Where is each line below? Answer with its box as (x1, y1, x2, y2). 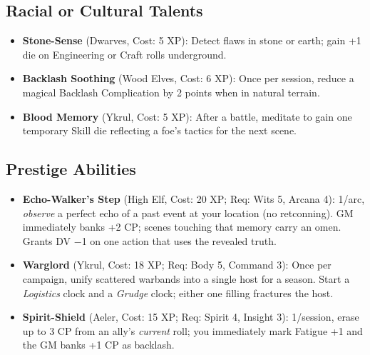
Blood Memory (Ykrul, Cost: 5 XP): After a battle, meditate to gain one (22, 109, 352, 124)
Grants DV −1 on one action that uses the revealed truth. (22, 233, 277, 248)
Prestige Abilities (6, 158, 136, 180)
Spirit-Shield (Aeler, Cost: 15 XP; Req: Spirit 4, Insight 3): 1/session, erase (22, 309, 359, 324)
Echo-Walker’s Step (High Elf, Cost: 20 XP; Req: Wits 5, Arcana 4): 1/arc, (22, 191, 365, 206)
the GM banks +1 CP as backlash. (22, 337, 175, 352)
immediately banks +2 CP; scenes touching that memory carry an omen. (22, 219, 341, 234)
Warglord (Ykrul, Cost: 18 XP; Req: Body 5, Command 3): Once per (22, 257, 332, 272)
